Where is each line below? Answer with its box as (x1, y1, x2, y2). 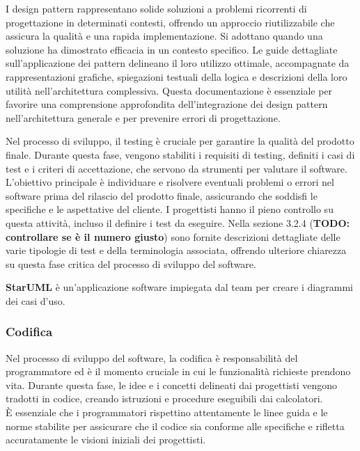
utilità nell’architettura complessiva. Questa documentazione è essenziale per (6, 83, 333, 97)
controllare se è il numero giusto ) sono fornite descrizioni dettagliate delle (6, 229, 341, 244)
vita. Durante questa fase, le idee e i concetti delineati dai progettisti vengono (6, 377, 338, 392)
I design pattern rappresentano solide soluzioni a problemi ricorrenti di (6, 1, 307, 15)
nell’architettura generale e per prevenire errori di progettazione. (6, 110, 281, 125)
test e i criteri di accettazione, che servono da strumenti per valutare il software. (6, 161, 347, 175)
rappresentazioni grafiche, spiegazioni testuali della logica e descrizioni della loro (6, 69, 347, 84)
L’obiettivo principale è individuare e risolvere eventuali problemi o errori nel (6, 175, 334, 189)
